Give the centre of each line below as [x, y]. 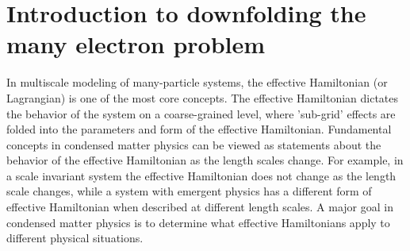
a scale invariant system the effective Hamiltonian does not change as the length [201, 175]
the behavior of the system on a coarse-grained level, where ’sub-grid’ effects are [201, 113]
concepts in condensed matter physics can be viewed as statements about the [194, 144]
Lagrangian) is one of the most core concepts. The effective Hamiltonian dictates [203, 97]
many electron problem [136, 44]
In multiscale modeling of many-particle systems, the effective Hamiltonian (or [197, 82]
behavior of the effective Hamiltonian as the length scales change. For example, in [205, 160]
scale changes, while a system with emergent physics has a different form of [189, 191]
